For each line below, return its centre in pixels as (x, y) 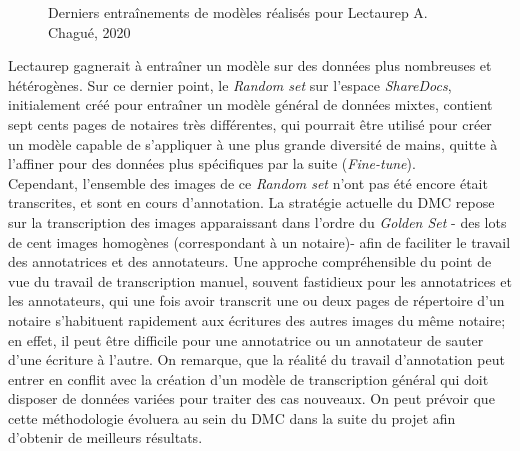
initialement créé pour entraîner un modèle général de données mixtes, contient (250, 104)
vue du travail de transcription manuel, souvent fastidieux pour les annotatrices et (260, 280)
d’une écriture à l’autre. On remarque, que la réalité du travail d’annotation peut (256, 359)
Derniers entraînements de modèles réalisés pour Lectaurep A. (238, 12)
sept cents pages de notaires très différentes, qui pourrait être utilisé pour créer (250, 123)
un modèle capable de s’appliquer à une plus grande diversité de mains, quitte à (253, 143)
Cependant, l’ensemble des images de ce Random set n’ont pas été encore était (248, 182)
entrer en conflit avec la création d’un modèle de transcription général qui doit (248, 378)
